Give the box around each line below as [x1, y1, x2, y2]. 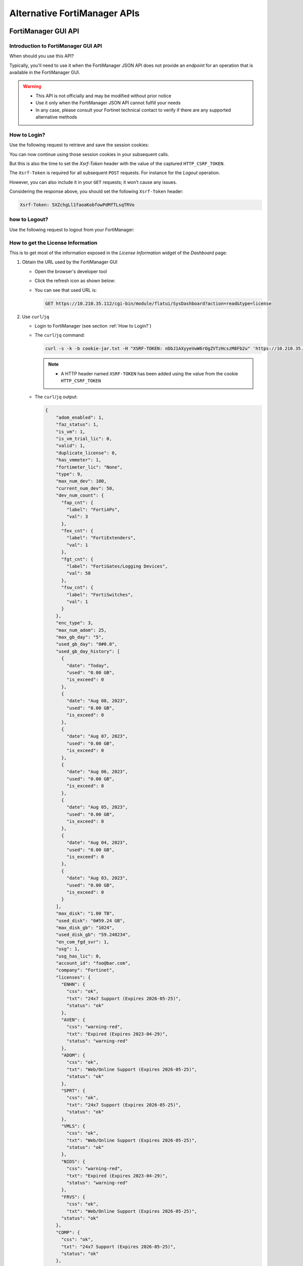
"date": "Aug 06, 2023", [66, 769, 128, 775]
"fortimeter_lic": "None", [56, 464, 123, 470]
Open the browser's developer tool [34, 268, 107, 274]
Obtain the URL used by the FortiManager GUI [22, 259, 118, 265]
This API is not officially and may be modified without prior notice [35, 93, 172, 99]
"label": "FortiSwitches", [66, 591, 133, 598]
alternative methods [35, 114, 77, 120]
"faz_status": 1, [56, 422, 99, 427]
